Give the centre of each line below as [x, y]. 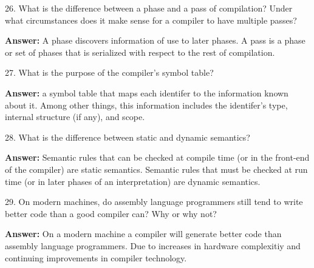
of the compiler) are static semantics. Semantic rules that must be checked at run [156, 169]
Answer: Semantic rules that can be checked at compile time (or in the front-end [157, 157]
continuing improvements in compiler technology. [96, 257]
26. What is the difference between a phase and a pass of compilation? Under [149, 8]
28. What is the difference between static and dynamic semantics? [128, 137]
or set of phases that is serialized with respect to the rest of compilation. [140, 52]
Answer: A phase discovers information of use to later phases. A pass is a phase [155, 40]
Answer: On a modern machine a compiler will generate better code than [143, 234]
